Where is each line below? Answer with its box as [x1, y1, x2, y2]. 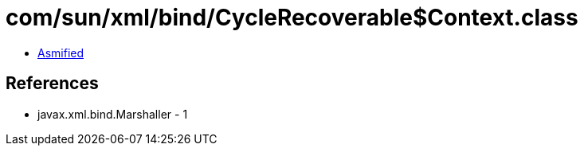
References [6, 73, 99, 94]
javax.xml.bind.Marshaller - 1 [37, 107, 188, 121]
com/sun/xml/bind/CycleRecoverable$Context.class [6, 4, 578, 31]
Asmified [37, 45, 84, 60]
